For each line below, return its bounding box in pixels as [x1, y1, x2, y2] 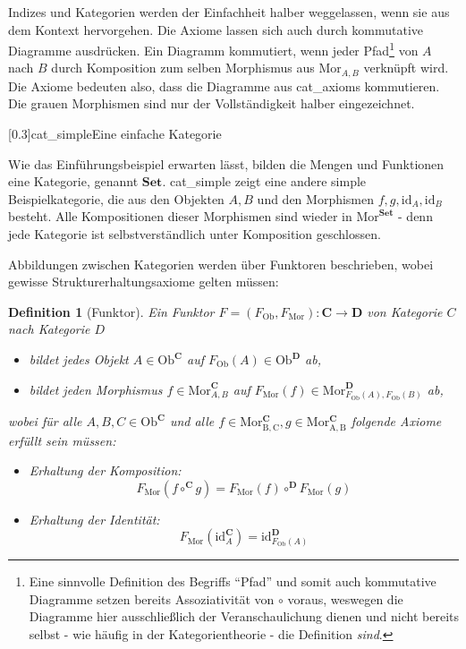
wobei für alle [8, 412, 82, 431]
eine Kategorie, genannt [8, 172, 139, 191]
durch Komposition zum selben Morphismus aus [51, 58, 315, 77]
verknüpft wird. [363, 58, 449, 77]
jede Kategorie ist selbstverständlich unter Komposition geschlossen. [8, 225, 381, 243]
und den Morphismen [257, 189, 375, 208]
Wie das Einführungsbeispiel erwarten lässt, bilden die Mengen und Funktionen [8, 154, 445, 173]
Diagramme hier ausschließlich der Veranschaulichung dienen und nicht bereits [29, 607, 460, 626]
